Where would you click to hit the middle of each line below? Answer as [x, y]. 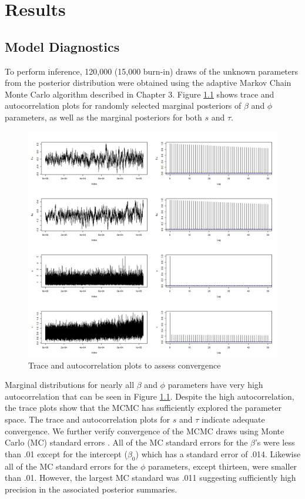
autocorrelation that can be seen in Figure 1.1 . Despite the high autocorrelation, [150, 396]
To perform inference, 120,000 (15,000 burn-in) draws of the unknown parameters [152, 71]
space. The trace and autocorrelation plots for [88, 419]
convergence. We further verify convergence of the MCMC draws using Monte [145, 431]
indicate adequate [233, 419]
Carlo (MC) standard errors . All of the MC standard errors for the [126, 442]
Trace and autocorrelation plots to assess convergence [125, 365]
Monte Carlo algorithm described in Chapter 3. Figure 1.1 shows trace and [140, 94]
